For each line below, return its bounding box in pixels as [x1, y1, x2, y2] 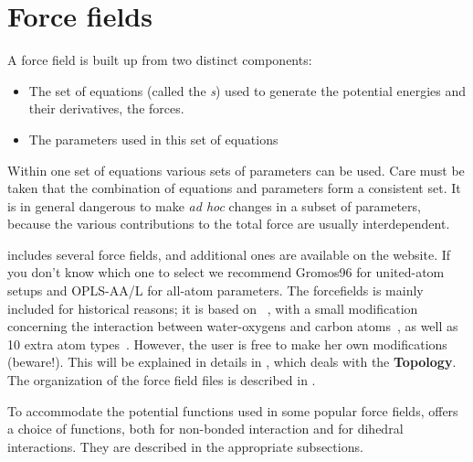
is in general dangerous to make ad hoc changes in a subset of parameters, [7, 196, 421, 215]
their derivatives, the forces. [28, 99, 184, 118]
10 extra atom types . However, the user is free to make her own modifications [7, 334, 447, 353]
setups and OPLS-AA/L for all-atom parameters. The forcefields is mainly [7, 281, 424, 300]
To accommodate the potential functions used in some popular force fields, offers [7, 401, 458, 420]
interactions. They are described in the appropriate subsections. [7, 436, 363, 456]
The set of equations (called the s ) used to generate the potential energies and [28, 81, 466, 100]
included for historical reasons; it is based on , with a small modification [7, 298, 418, 317]
